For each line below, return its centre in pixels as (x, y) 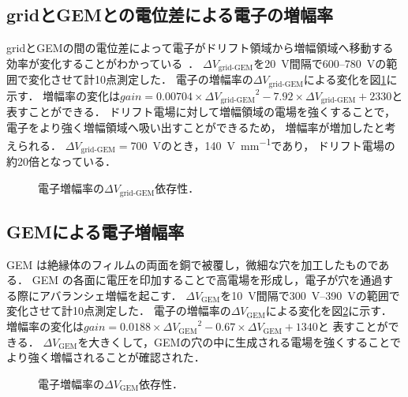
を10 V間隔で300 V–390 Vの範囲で (310, 295)
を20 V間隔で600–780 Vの (320, 63)
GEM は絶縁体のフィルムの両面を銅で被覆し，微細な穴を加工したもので (193, 264)
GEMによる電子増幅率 (95, 231)
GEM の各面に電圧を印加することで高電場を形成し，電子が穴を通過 (207, 280)
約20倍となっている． (61, 161)
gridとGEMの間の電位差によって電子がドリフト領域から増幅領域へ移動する (200, 48)
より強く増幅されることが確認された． (106, 357)
